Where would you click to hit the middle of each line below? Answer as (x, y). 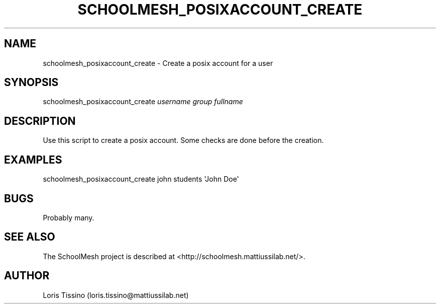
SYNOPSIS (31, 83)
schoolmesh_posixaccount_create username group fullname (143, 102)
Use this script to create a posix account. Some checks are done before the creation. (183, 140)
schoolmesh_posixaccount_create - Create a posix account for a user (158, 63)
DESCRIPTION (40, 121)
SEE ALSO (30, 237)
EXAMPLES (33, 160)
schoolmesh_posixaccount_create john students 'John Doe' (141, 179)
